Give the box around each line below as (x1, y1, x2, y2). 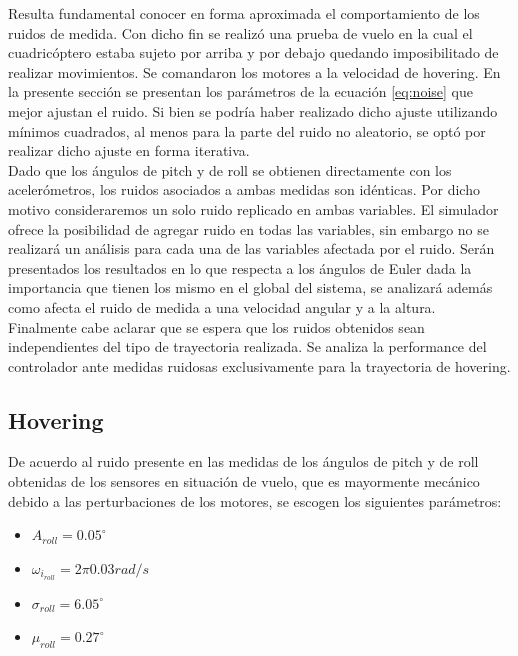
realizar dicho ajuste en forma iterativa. (8, 140, 250, 161)
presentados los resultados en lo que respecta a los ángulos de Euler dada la (8, 257, 472, 278)
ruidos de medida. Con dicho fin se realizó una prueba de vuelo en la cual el (8, 22, 473, 43)
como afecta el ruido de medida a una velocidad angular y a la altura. (8, 296, 436, 317)
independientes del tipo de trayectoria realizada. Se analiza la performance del (8, 336, 487, 357)
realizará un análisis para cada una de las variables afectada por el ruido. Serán (8, 238, 495, 259)
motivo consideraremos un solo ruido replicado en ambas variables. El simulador (8, 198, 499, 219)
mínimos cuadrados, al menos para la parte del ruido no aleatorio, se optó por (8, 120, 486, 141)
